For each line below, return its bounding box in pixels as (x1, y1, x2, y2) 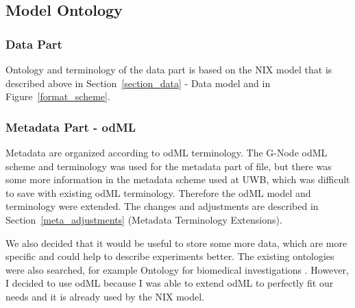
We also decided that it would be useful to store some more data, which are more (5, 235, 347, 250)
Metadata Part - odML (5, 118, 136, 135)
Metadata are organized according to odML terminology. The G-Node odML (5, 145, 328, 159)
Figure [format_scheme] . (5, 89, 110, 104)
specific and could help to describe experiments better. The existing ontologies (5, 249, 334, 263)
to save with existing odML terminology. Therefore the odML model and (5, 185, 311, 200)
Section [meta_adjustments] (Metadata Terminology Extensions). (5, 212, 282, 226)
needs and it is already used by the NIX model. (5, 289, 204, 303)
